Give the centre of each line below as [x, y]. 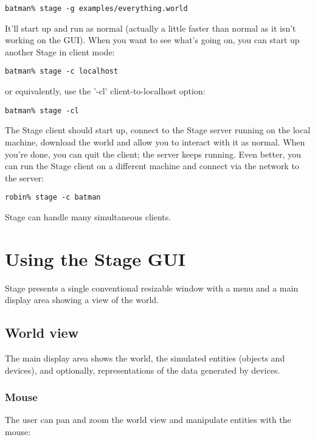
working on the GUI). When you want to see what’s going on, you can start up [152, 40]
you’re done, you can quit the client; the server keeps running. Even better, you [153, 154]
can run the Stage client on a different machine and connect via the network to [152, 166]
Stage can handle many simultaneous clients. [88, 216]
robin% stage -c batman [53, 197]
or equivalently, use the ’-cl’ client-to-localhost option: [105, 91]
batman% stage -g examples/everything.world [96, 9]
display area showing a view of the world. [82, 300]
